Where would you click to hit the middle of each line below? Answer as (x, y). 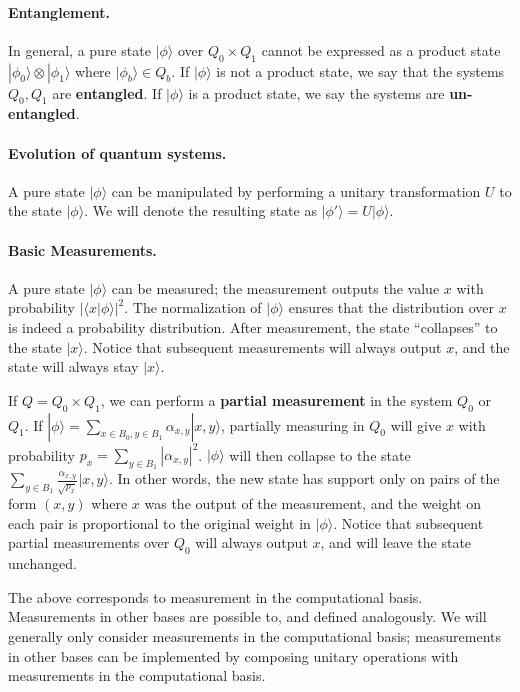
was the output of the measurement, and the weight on (313, 503)
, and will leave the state (396, 542)
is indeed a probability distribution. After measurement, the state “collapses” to (253, 326)
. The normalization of (193, 307)
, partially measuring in (292, 424)
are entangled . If (107, 92)
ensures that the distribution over (391, 307)
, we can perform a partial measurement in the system (276, 399)
